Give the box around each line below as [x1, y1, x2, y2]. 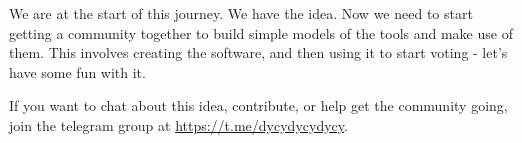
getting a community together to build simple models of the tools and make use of [9, 22, 513, 43]
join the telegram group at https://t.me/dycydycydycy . [9, 114, 348, 135]
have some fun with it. [9, 61, 146, 82]
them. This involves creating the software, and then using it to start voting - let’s [9, 42, 508, 63]
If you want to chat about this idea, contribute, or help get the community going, [9, 95, 508, 116]
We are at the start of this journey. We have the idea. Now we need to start [9, 3, 473, 23]
